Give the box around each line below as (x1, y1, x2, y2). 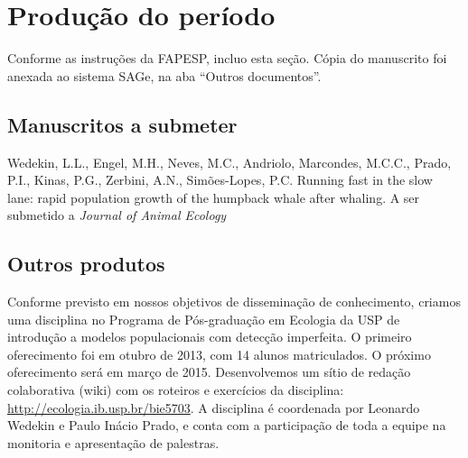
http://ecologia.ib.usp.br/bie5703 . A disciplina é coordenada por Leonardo (7, 398, 420, 417)
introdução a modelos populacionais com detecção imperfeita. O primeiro (7, 327, 412, 346)
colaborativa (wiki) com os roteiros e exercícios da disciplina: (7, 380, 344, 399)
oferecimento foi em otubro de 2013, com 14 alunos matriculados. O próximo (7, 344, 431, 363)
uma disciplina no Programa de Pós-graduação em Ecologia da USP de (7, 309, 400, 328)
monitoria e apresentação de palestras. (7, 433, 220, 452)
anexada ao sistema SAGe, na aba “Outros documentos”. (7, 66, 322, 85)
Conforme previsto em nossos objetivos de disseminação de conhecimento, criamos (7, 292, 461, 311)
